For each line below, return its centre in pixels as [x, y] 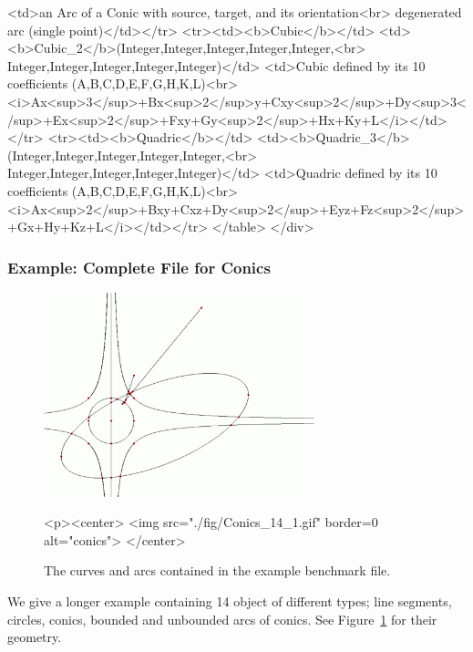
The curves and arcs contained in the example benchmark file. [217, 570]
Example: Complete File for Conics [139, 267]
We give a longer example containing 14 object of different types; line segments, [230, 601]
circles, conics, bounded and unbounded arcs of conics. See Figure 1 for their [222, 619]
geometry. [35, 637]
